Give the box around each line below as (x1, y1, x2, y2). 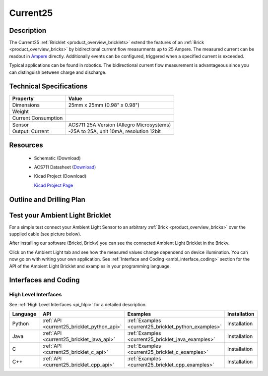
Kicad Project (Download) (34, 173, 87, 179)
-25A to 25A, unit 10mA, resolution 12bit (68, 128, 161, 135)
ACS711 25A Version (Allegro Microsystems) (68, 121, 171, 128)
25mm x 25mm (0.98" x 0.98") (68, 102, 140, 108)
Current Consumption (12, 114, 63, 121)
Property (12, 95, 34, 102)
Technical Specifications (9, 82, 88, 91)
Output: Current (12, 128, 49, 135)
